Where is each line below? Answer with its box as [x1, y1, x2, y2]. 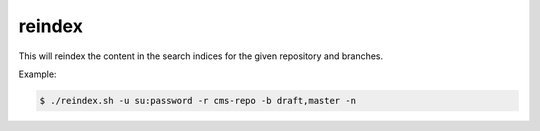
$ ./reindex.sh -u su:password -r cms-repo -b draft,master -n [39, 95, 357, 106]
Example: [18, 68, 57, 80]
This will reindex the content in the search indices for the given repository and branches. [18, 50, 384, 62]
